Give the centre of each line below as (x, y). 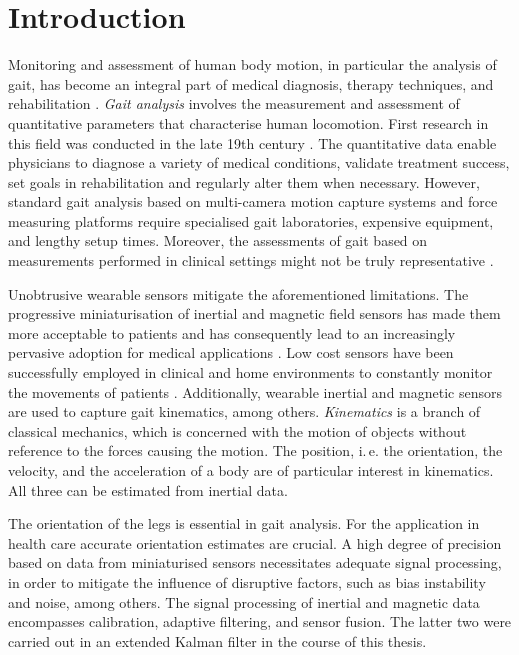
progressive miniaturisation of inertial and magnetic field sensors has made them (254, 313)
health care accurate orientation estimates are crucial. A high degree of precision (255, 542)
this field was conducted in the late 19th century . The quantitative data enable (252, 142)
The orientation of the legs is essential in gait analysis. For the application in (244, 523)
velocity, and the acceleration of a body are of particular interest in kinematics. (251, 470)
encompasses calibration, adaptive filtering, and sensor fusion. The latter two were (260, 621)
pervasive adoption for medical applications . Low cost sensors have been (231, 352)
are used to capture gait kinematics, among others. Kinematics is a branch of (244, 411)
